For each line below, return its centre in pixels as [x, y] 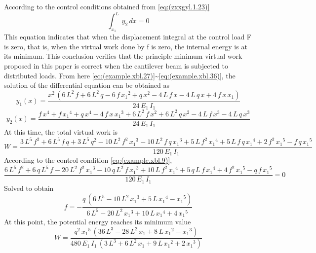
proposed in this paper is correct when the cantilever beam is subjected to [116, 66]
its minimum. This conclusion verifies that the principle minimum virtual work [123, 56]
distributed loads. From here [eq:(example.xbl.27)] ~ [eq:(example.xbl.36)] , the [120, 75]
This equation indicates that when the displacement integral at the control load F [128, 37]
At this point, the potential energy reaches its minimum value [98, 221]
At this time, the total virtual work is [61, 132]
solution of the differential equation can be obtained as [87, 85]
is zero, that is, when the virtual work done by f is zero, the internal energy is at [126, 46]
